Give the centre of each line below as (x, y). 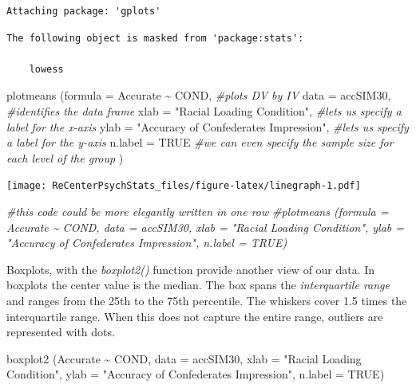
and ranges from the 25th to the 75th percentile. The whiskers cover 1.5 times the (207, 300)
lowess (46, 69)
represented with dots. (61, 332)
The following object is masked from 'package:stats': (155, 38)
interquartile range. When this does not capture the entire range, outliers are (195, 316)
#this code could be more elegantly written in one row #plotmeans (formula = (198, 211)
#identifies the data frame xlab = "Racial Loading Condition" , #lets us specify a (204, 110)
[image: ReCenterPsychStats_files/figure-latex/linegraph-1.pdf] (184, 186)
